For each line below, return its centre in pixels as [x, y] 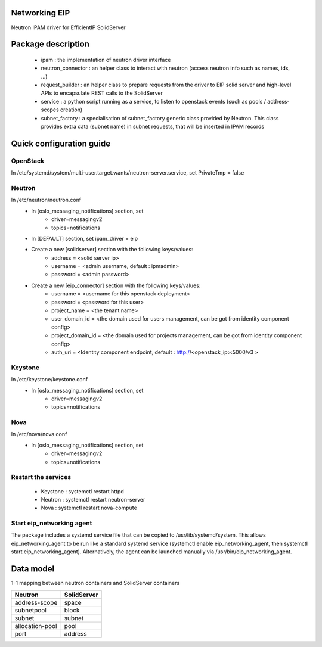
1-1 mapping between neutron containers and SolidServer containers [95, 583]
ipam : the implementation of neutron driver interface [106, 60]
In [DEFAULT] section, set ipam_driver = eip [85, 238]
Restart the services [41, 477]
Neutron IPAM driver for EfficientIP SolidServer [68, 27]
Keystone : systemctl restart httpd [83, 491]
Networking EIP [41, 13]
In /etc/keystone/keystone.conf [49, 380]
